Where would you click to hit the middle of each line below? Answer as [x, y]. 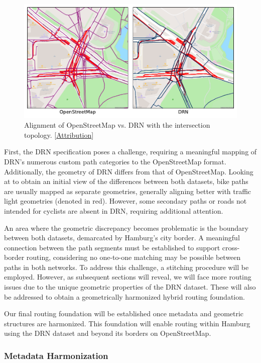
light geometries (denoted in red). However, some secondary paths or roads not [125, 201]
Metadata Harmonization [56, 355]
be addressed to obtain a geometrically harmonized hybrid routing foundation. [124, 296]
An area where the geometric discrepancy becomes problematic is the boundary [126, 228]
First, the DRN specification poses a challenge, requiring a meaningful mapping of [130, 152]
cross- [231, 247]
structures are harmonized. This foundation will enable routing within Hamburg [127, 323]
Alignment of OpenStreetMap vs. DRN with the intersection [117, 125]
